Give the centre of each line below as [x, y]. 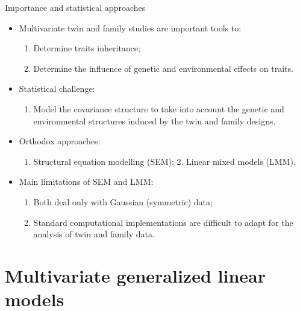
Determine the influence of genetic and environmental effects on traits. [163, 68]
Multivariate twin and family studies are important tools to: [130, 27]
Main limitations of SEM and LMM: [86, 181]
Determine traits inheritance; [87, 48]
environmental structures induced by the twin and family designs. [155, 120]
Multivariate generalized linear [135, 275]
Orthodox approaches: [60, 141]
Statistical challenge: [57, 88]
